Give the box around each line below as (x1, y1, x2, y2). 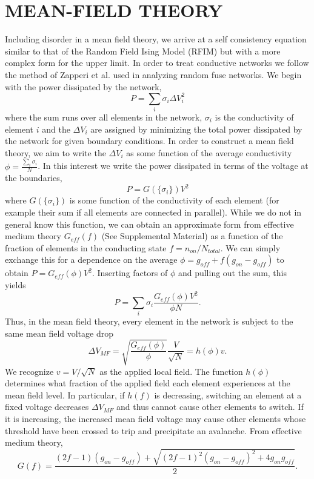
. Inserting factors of (92, 266, 168, 279)
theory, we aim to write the (5, 146, 106, 159)
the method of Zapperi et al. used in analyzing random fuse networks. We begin (5, 68, 302, 81)
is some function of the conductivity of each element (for (69, 194, 279, 206)
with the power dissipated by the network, (5, 80, 162, 93)
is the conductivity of (215, 110, 294, 123)
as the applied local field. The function (99, 365, 243, 377)
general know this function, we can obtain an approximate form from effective (5, 217, 294, 230)
